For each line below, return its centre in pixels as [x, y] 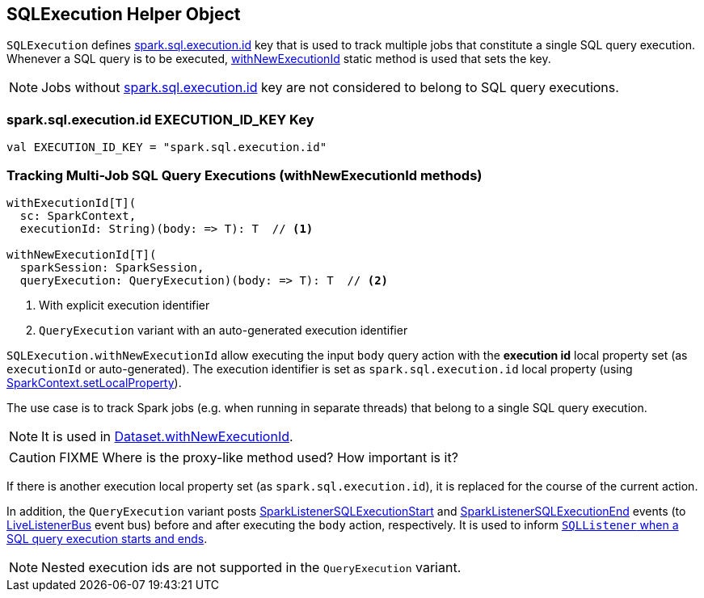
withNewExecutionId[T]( [82, 254]
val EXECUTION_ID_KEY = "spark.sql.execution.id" [167, 147]
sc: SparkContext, [78, 215]
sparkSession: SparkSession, [112, 267]
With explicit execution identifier [124, 305]
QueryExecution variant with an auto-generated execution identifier [223, 330]
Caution [33, 457]
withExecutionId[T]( [72, 202]
